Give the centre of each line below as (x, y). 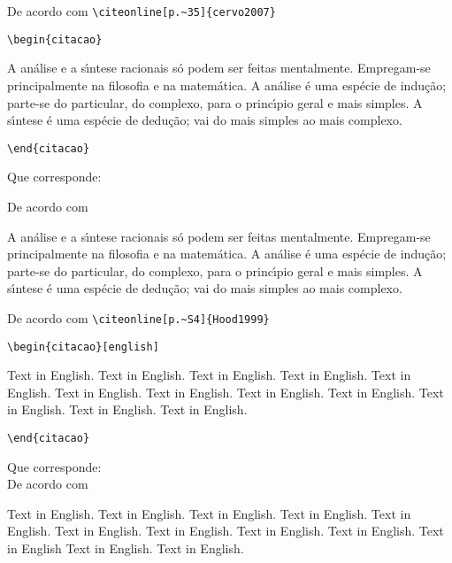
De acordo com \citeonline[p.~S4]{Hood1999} (138, 317)
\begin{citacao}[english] (83, 347)
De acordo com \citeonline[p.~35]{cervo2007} (142, 11)
